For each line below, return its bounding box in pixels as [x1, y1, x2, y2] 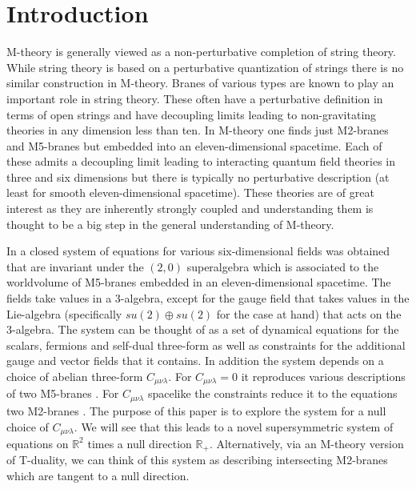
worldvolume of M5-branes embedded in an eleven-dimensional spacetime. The [6, 274, 391, 291]
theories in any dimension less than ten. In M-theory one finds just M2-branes [6, 122, 389, 138]
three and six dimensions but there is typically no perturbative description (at [6, 168, 390, 185]
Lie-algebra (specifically [6, 305, 122, 322]
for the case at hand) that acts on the [216, 305, 402, 322]
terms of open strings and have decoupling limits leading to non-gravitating [6, 106, 377, 122]
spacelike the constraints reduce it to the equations [147, 385, 398, 402]
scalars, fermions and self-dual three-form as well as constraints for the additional [6, 336, 406, 353]
